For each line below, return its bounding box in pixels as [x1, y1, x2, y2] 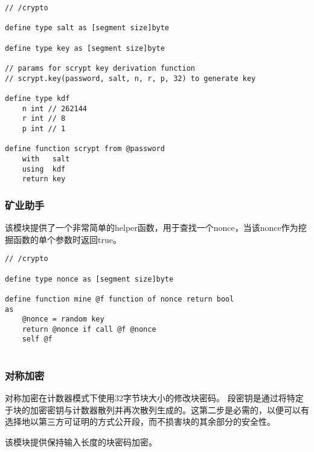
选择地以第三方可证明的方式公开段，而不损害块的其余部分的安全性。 [5, 415, 275, 428]
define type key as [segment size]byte [5, 44, 165, 53]
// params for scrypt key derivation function [5, 63, 195, 73]
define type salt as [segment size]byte [5, 24, 170, 33]
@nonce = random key [22, 315, 104, 324]
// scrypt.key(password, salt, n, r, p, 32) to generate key [5, 74, 256, 83]
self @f [22, 335, 53, 344]
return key [22, 175, 66, 184]
